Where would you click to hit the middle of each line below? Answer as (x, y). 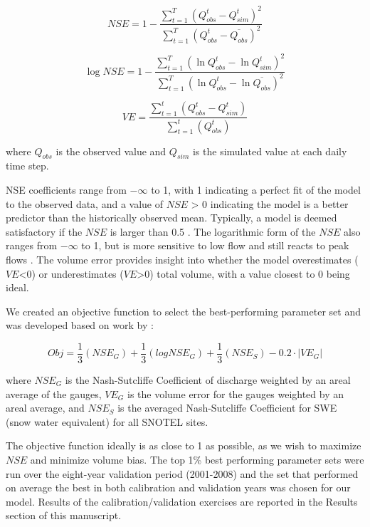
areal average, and (45, 408)
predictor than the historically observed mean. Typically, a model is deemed (171, 218)
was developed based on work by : (80, 325)
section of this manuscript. (64, 515)
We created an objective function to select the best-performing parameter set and (183, 311)
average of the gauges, (54, 393)
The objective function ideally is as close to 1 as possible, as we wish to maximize (184, 445)
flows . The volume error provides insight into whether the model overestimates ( (182, 259)
